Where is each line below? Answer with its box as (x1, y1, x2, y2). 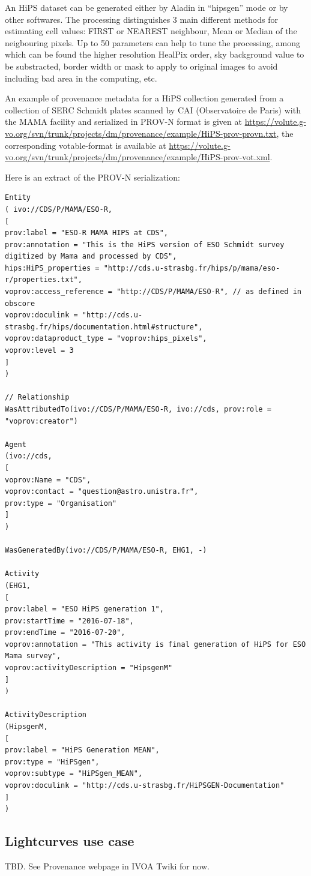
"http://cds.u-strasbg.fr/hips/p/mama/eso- (103, 263, 280, 272)
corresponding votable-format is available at (5, 139, 166, 151)
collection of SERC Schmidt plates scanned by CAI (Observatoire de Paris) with (5, 103, 301, 116)
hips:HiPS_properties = (5, 263, 100, 272)
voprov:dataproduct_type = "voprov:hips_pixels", (5, 334, 207, 343)
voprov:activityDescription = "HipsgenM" (5, 664, 173, 673)
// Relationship (5, 393, 70, 402)
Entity (5, 193, 31, 202)
